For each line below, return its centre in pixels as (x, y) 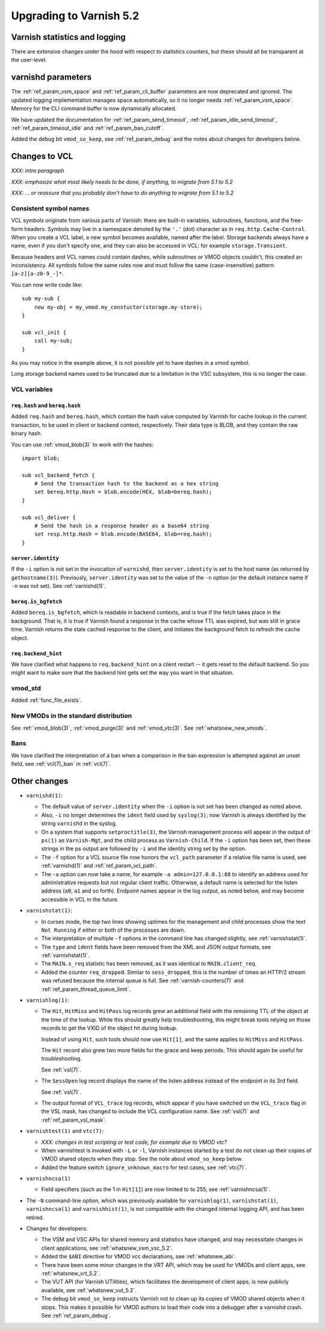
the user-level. (29, 60)
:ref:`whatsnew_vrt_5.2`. (71, 1273)
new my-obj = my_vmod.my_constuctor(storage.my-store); (118, 307)
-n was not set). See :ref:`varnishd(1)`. (59, 586)
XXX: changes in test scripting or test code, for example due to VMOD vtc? (134, 1142)
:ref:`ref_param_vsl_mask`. (74, 1120)
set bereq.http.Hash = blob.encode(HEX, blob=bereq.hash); (123, 492)
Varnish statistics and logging (68, 37)
